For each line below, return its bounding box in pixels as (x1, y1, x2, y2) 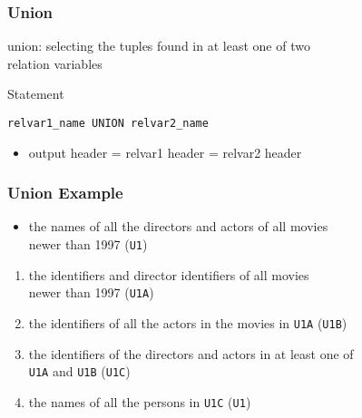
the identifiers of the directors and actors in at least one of (28, 344, 354, 363)
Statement (7, 84, 64, 103)
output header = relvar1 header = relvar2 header (28, 142, 302, 161)
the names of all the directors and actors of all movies (28, 217, 328, 236)
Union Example (7, 181, 123, 204)
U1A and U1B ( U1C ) (28, 362, 131, 381)
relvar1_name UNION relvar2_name (7, 117, 209, 130)
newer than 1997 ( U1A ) (28, 283, 154, 302)
